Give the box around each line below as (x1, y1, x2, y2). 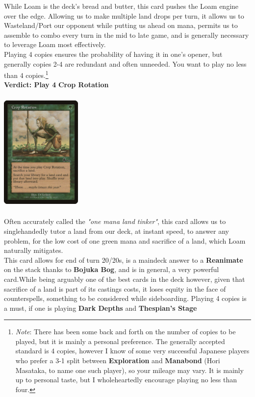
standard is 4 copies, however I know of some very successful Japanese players (15, 346, 250, 356)
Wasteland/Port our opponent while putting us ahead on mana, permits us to (4, 20, 238, 30)
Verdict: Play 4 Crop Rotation (4, 79, 109, 90)
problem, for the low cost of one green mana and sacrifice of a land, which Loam (4, 235, 246, 246)
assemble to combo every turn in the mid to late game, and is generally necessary (4, 29, 249, 40)
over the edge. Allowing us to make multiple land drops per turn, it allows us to (4, 10, 244, 21)
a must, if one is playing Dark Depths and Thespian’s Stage (4, 302, 197, 313)
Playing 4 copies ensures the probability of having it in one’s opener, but (4, 49, 223, 59)
